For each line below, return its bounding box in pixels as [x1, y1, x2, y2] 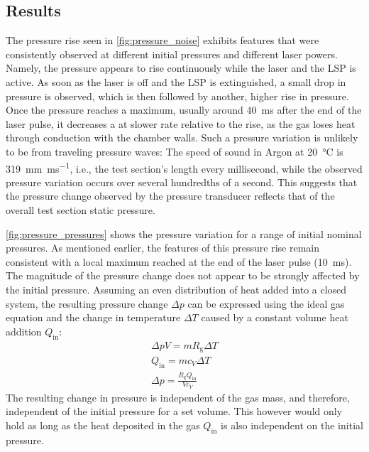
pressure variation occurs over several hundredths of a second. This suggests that [6, 174, 358, 189]
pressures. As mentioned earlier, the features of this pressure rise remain [6, 240, 320, 255]
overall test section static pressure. [6, 202, 155, 217]
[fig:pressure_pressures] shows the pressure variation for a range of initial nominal [6, 226, 362, 241]
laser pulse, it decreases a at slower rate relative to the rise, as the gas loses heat [6, 116, 356, 131]
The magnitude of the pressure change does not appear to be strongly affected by [6, 268, 360, 283]
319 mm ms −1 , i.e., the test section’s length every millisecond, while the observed [6, 158, 363, 176]
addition [6, 323, 42, 338]
